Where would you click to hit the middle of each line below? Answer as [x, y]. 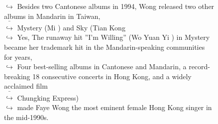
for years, [18, 57]
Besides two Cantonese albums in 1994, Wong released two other [116, 6]
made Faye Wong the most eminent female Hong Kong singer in [114, 107]
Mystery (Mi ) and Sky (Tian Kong [71, 27]
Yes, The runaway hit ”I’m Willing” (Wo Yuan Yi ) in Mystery [113, 37]
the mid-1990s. [26, 117]
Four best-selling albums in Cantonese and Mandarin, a [102, 66]
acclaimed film [26, 86]
